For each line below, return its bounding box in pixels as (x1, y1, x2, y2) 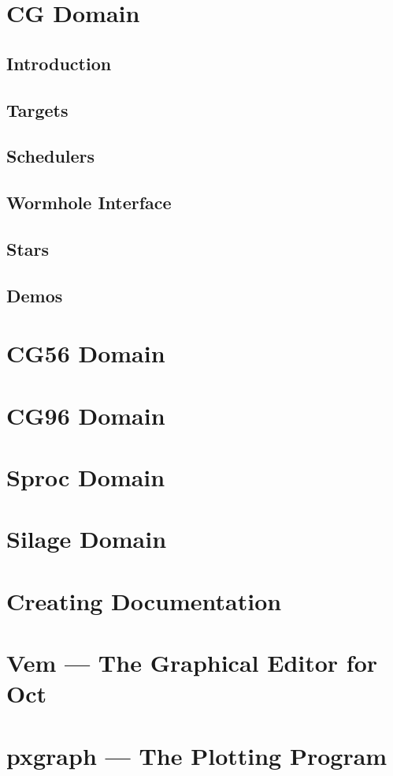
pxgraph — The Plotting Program (6, 739, 387, 771)
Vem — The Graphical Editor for (6, 647, 378, 679)
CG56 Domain (6, 337, 165, 369)
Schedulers (6, 144, 95, 168)
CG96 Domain (6, 399, 165, 431)
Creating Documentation (6, 584, 282, 617)
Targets (6, 97, 69, 122)
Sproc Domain (6, 461, 165, 493)
